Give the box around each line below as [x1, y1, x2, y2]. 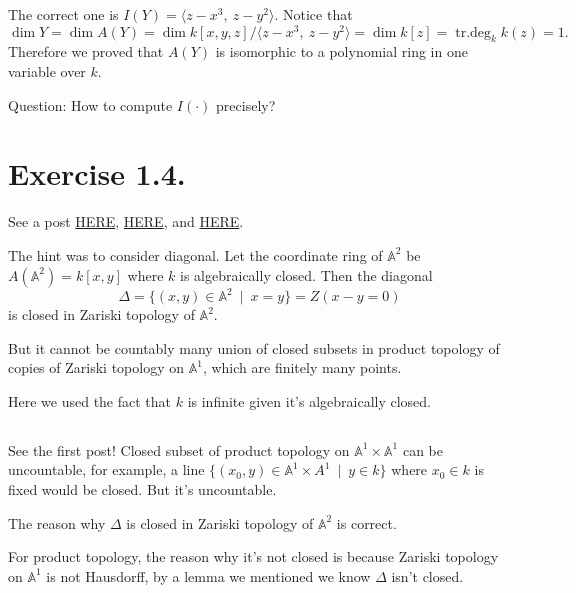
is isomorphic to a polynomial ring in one [215, 41, 468, 62]
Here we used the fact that [8, 390, 172, 411]
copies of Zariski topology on [8, 357, 184, 378]
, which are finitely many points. [202, 357, 402, 378]
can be [402, 439, 443, 460]
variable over [8, 61, 86, 82]
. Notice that [274, 4, 353, 24]
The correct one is [8, 4, 119, 24]
